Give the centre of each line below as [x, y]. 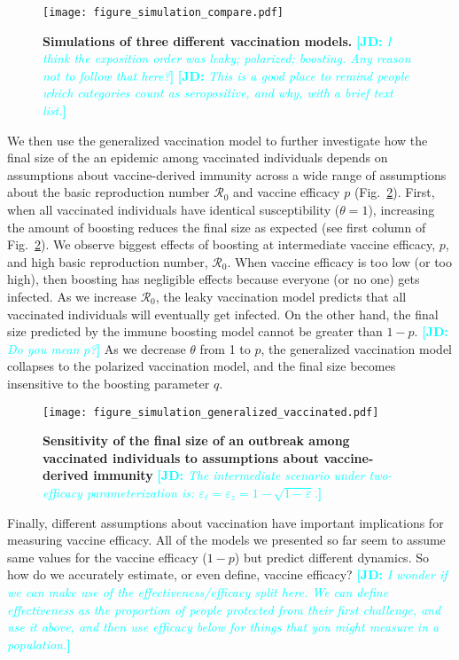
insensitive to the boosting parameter [109, 383]
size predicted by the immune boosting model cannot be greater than [195, 331]
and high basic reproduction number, [108, 261]
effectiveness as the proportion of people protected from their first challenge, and [224, 609]
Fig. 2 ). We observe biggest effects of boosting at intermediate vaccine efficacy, [222, 244]
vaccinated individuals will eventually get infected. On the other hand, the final [223, 314]
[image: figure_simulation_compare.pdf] [163, 12]
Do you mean [43, 348]
